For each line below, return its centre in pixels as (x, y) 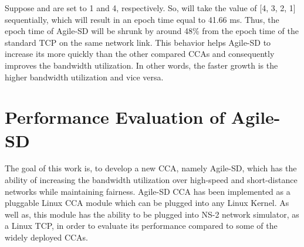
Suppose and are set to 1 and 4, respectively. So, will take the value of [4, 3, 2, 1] (150, 8)
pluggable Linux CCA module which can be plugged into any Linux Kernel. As (147, 203)
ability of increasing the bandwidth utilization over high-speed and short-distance (151, 180)
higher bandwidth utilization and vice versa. (84, 77)
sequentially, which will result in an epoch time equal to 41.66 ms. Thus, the (142, 19)
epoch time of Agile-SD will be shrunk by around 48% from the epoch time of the (152, 31)
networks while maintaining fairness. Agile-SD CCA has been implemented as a (148, 191)
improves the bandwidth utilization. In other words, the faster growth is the (141, 65)
